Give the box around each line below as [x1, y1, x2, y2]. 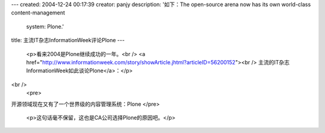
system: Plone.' [26, 23, 64, 30]
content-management [11, 9, 66, 16]
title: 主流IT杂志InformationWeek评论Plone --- [11, 37, 125, 44]
